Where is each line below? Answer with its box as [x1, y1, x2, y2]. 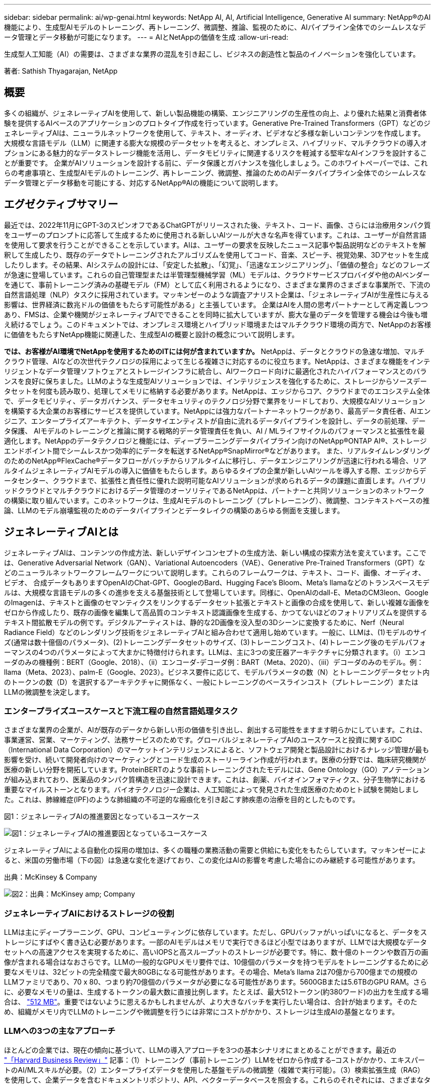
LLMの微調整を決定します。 [4, 687, 94, 696]
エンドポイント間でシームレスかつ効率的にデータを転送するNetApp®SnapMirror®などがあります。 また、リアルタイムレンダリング [4, 446, 431, 455]
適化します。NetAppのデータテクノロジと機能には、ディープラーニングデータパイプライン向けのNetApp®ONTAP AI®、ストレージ [4, 436, 427, 445]
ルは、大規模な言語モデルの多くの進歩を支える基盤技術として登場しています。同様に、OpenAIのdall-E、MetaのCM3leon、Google [4, 588, 429, 597]
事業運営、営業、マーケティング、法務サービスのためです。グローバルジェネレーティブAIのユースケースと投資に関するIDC [4, 735, 402, 744]
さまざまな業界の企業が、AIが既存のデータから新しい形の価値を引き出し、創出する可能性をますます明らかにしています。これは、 [4, 725, 427, 734]
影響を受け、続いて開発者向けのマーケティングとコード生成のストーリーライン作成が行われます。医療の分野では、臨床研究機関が [4, 755, 426, 764]
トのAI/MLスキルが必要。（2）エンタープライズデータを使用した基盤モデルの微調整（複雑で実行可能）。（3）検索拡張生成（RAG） [4, 1065, 425, 1074]
